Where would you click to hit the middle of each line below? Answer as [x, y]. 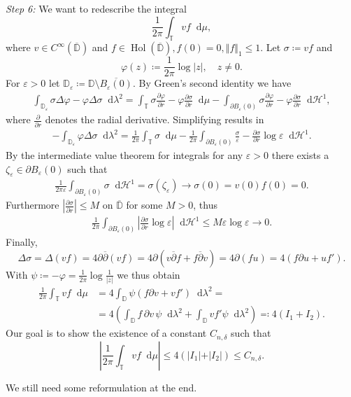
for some [144, 205]
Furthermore [33, 205]
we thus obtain [149, 274]
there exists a [300, 154]
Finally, [22, 242]
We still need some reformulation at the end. [101, 387]
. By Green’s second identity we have [212, 83]
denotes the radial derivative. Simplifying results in [155, 119]
